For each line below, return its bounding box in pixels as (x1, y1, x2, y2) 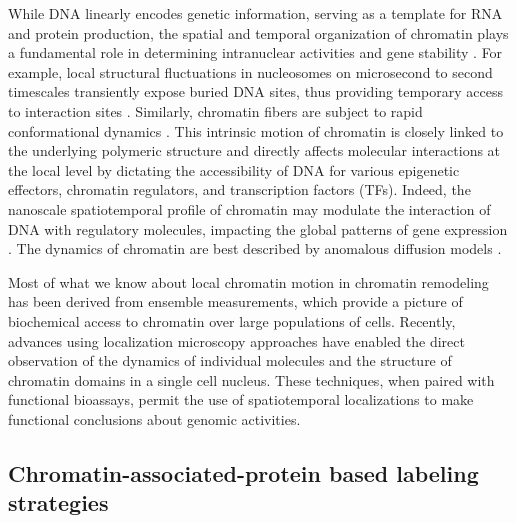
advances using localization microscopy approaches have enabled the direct (8, 330, 465, 351)
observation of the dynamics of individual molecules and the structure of (8, 350, 452, 371)
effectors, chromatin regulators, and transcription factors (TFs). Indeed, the (8, 179, 471, 200)
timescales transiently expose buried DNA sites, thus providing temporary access (8, 81, 503, 102)
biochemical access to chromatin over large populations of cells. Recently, (8, 310, 456, 331)
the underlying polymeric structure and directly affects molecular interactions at (8, 140, 501, 161)
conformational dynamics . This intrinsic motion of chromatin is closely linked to (8, 120, 504, 141)
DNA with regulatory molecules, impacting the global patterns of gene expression (8, 218, 508, 239)
